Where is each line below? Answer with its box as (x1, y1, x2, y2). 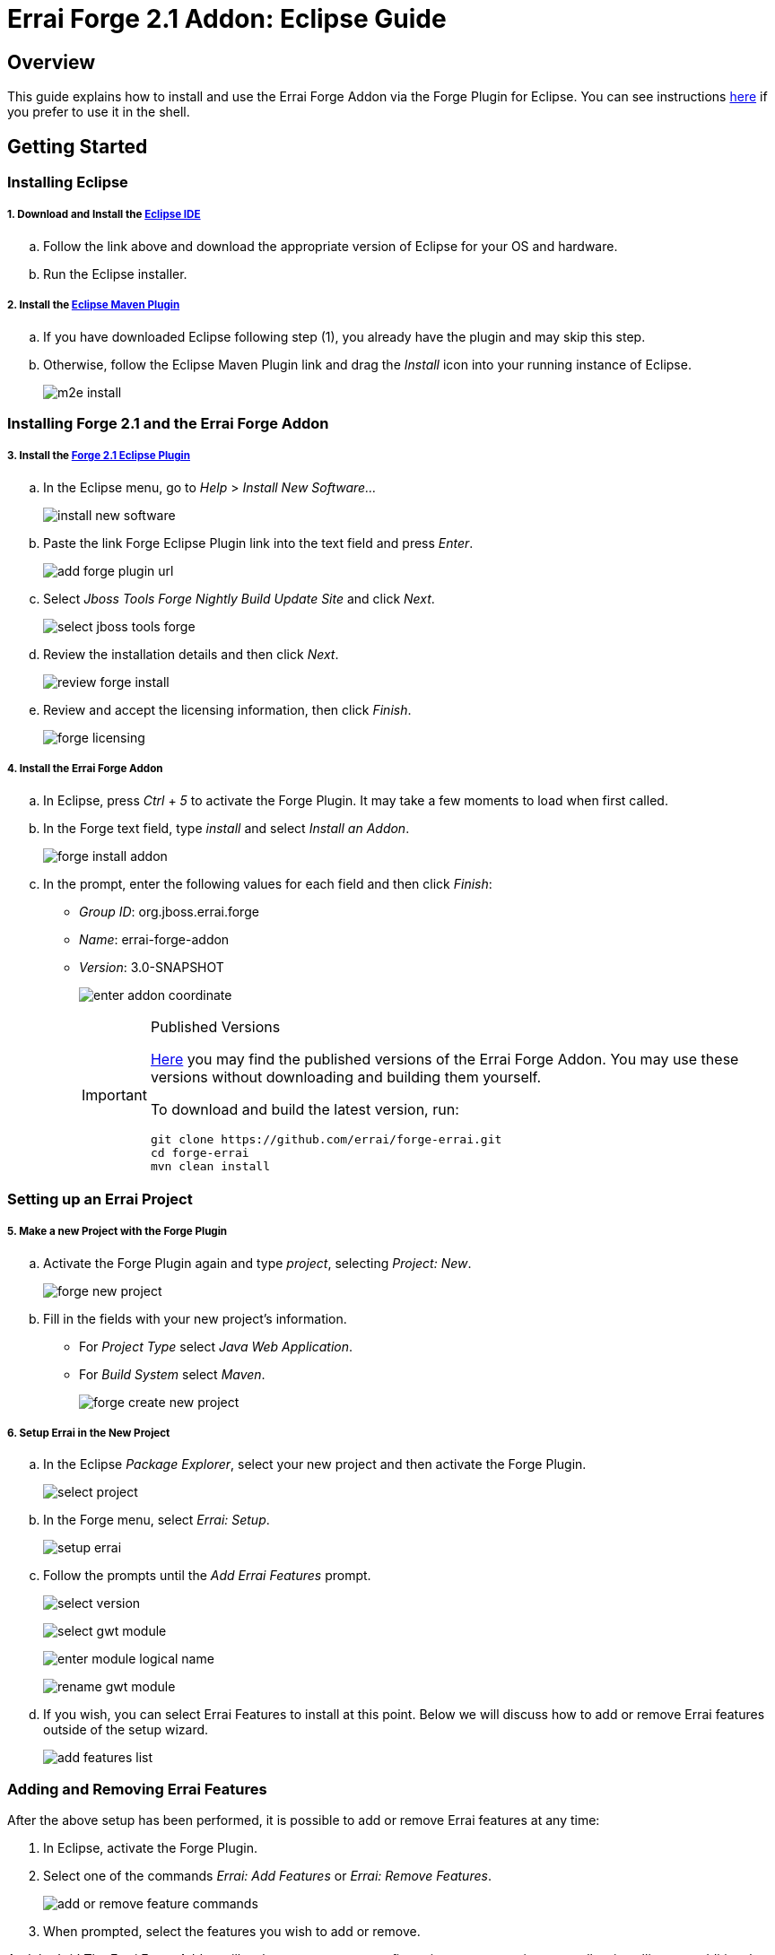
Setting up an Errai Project (7, 1189, 193, 1208)
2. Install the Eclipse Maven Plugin (7, 299, 180, 312)
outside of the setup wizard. (43, 1722, 209, 1738)
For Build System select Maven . (79, 1366, 266, 1382)
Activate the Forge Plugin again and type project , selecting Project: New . (43, 1255, 472, 1271)
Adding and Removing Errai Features (7, 1779, 267, 1798)
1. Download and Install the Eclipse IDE (7, 208, 201, 222)
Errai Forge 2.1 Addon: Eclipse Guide (7, 4, 447, 34)
